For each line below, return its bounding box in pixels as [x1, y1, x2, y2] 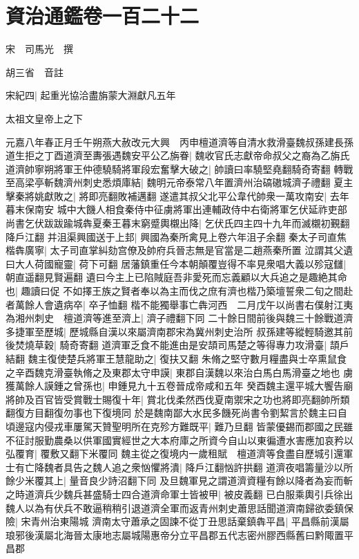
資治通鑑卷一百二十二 [6, 1, 200, 30]
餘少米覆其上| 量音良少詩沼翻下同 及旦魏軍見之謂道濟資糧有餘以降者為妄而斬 [6, 473, 353, 488]
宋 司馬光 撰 [6, 42, 73, 56]
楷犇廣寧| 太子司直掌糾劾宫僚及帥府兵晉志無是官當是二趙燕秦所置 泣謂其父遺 [6, 243, 353, 257]
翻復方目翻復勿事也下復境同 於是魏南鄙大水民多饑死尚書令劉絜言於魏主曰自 [6, 405, 347, 420]
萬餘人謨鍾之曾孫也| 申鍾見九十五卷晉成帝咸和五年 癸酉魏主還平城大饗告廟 [14, 378, 353, 393]
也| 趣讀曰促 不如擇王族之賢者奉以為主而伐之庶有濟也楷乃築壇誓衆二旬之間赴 [6, 284, 353, 298]
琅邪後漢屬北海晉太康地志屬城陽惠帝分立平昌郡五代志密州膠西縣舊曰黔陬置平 [6, 527, 353, 542]
